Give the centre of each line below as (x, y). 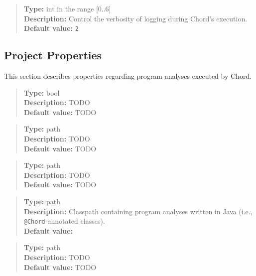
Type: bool (42, 92)
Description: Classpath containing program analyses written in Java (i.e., (138, 211)
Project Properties (53, 55)
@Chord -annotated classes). (64, 221)
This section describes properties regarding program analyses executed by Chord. (128, 76)
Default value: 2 (51, 28)
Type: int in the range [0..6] (67, 8)
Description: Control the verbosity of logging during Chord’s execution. (135, 18)
